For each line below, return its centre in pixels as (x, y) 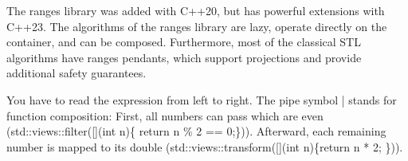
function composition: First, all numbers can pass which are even (165, 115)
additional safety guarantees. (76, 73)
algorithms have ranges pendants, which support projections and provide (184, 57)
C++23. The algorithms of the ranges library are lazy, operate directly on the (197, 26)
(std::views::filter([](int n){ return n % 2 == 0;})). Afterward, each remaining (196, 131)
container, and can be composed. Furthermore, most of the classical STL (184, 42)
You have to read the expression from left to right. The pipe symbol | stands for (202, 99)
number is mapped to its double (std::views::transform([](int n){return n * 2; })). (205, 146)
